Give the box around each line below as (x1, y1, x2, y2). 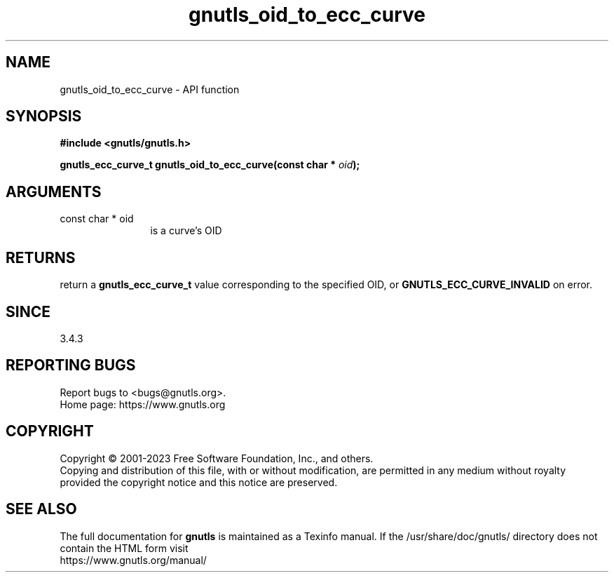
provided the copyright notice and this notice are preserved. (60, 476, 338, 488)
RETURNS (6, 248, 76, 267)
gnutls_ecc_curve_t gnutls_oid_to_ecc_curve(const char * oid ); (60, 159, 360, 171)
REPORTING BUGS (6, 356, 136, 375)
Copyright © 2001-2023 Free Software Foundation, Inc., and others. (60, 452, 374, 464)
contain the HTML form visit (60, 542, 189, 554)
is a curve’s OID (150, 224, 222, 237)
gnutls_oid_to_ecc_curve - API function (60, 83, 240, 95)
